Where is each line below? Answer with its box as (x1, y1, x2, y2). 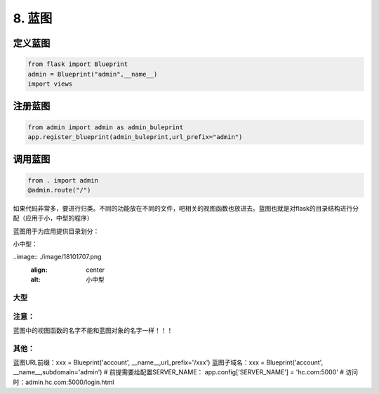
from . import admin (27, 176, 98, 184)
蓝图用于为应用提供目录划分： (13, 227, 100, 235)
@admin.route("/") (27, 186, 91, 194)
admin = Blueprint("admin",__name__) (27, 70, 158, 78)
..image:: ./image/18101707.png (13, 253, 102, 261)
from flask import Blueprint (27, 60, 128, 68)
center (86, 265, 105, 274)
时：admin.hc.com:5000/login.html (13, 378, 114, 386)
